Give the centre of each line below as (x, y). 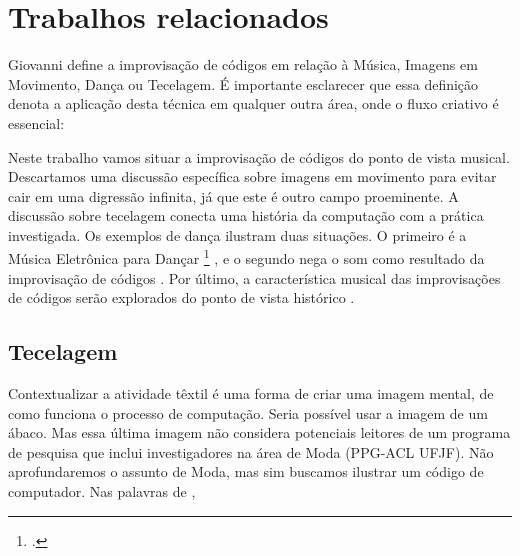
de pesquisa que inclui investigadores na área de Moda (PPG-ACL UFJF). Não (251, 451)
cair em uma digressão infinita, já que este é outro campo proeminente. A (233, 195)
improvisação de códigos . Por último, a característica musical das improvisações (254, 277)
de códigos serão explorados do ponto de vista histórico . (181, 297)
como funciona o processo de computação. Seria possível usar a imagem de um (248, 412)
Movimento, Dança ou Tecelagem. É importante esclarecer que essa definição (243, 83)
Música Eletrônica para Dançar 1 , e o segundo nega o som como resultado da (246, 257)
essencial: (36, 122)
